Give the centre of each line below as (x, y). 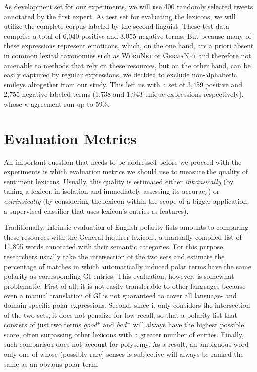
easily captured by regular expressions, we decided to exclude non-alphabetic (120, 75)
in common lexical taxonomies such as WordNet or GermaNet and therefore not (128, 55)
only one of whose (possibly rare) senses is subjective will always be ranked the (124, 353)
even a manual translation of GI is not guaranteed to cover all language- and (120, 295)
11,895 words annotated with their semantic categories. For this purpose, (115, 247)
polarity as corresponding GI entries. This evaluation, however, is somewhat (119, 276)
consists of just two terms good (51, 325)
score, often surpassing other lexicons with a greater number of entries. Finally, (124, 334)
